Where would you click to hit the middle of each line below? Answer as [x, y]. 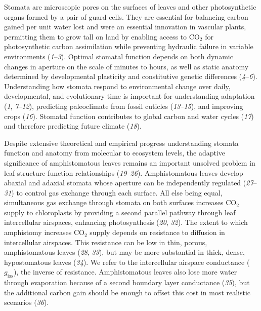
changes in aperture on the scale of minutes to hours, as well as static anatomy [126, 66]
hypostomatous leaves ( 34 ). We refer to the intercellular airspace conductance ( [127, 262]
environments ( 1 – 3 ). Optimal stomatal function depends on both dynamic [119, 56]
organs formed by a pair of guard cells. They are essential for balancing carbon [126, 16]
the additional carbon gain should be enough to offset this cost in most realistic [127, 292]
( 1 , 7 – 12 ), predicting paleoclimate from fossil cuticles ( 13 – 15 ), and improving [124, 106]
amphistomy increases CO [44, 232]
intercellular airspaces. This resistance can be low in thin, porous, [106, 242]
